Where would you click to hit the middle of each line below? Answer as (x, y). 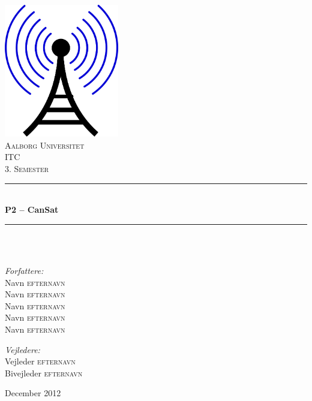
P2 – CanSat (32, 209)
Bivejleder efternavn (44, 373)
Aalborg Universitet (45, 145)
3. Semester (27, 169)
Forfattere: (24, 271)
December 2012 (33, 393)
